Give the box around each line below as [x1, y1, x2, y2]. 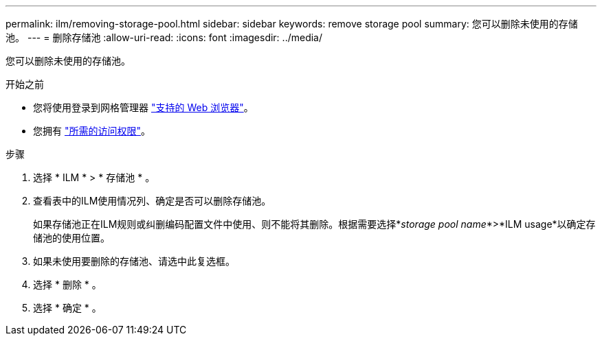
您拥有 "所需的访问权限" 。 [33, 125, 150, 137]
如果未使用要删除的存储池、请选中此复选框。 [33, 255, 235, 267]
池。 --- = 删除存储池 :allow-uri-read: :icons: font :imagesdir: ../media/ [5, 32, 323, 43]
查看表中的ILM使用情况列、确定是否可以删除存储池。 [33, 195, 271, 207]
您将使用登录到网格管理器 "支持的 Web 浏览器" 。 [33, 102, 254, 113]
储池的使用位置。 [33, 232, 110, 244]
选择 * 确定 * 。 [33, 302, 102, 314]
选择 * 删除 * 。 [33, 279, 102, 290]
